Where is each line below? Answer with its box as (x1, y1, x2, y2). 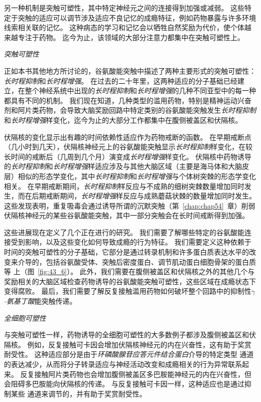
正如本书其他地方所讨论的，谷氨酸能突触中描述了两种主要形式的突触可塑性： (4, 65, 256, 76)
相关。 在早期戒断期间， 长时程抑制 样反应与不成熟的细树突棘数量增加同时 (4, 180, 244, 191)
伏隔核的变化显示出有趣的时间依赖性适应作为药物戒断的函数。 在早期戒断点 (4, 131, 251, 142)
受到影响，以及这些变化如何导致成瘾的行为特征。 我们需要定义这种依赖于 (10, 237, 251, 247)
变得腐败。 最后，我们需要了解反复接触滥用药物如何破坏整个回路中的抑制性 (4, 286, 251, 296)
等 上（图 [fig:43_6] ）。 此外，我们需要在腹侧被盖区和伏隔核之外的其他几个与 (4, 266, 255, 277)
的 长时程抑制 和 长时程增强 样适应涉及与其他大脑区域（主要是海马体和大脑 (4, 161, 242, 171)
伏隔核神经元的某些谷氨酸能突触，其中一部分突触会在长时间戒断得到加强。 (4, 210, 249, 221)
